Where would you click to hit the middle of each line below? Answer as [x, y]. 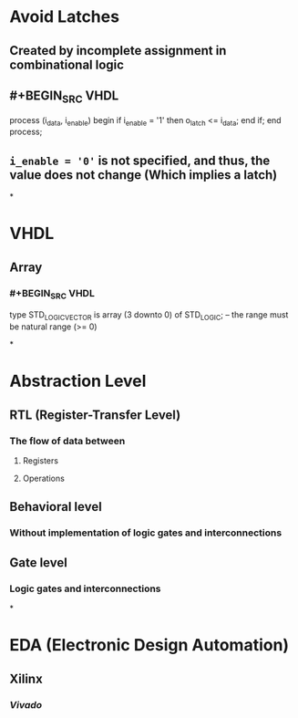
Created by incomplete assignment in [118, 51]
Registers [41, 461]
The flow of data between [67, 441]
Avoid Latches [65, 17]
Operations [44, 478]
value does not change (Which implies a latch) [144, 175]
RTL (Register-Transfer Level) [95, 415]
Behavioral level [56, 507]
